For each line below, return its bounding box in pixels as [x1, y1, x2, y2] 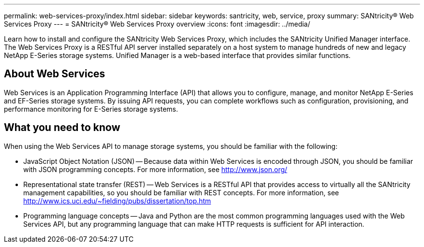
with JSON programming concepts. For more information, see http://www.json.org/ [23, 165, 288, 174]
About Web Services [4, 68, 106, 80]
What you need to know [4, 121, 121, 134]
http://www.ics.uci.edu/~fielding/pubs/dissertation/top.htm [23, 196, 211, 205]
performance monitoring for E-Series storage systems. [4, 104, 178, 113]
